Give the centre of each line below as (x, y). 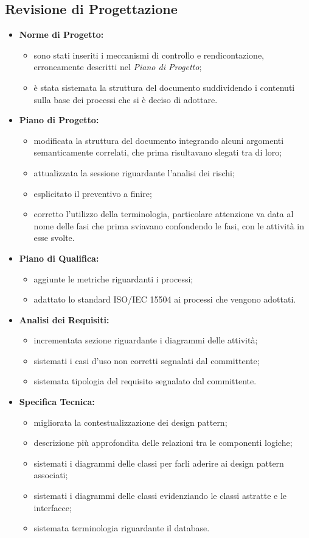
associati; (51, 475)
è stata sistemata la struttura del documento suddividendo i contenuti (164, 87)
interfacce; (53, 507)
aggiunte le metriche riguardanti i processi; (113, 278)
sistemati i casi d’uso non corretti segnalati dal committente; (147, 360)
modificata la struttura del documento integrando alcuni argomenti (159, 140)
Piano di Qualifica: (59, 258)
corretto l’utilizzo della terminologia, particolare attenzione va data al (164, 214)
